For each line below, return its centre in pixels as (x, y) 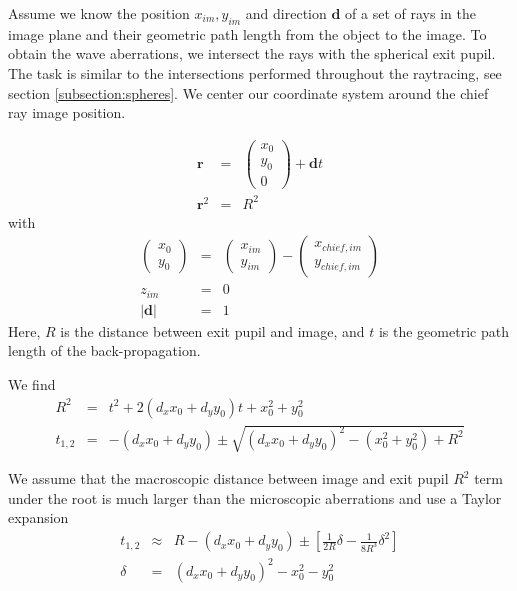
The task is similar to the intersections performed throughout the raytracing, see (255, 72)
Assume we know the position (99, 13)
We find (32, 384)
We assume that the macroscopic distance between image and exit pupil (228, 478)
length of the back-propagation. (104, 350)
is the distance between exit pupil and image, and (212, 330)
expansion (38, 517)
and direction (286, 13)
